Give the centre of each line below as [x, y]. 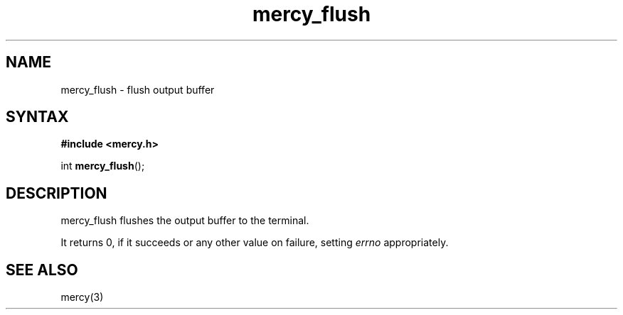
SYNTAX [37, 117]
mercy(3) [82, 297]
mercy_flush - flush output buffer [138, 89]
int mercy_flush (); [103, 166]
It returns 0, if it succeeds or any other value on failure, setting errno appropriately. [255, 243]
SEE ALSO [42, 270]
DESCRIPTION [57, 193]
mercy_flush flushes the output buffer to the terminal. [185, 221]
